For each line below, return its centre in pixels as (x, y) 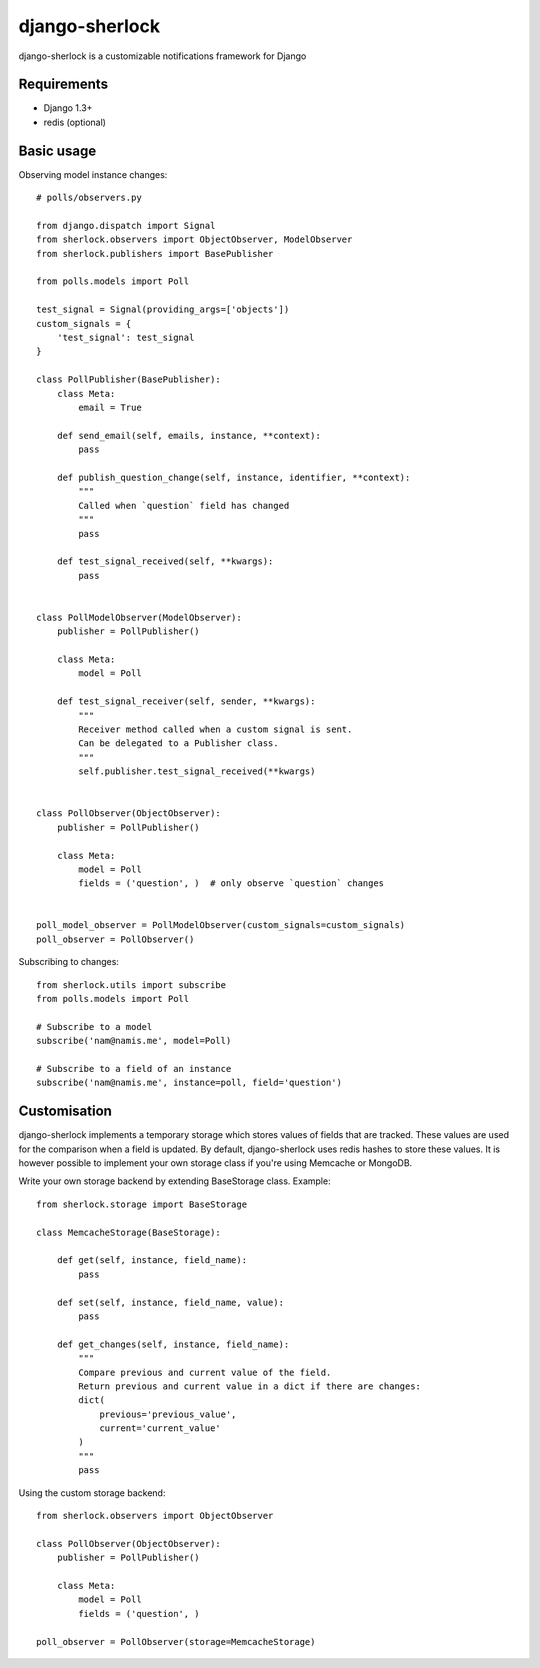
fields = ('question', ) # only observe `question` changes (231, 883)
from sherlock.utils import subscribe (131, 984)
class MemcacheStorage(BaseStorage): (129, 1232)
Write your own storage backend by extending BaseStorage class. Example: (174, 1181)
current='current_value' (160, 1428)
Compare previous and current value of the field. (205, 1372)
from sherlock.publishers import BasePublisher (155, 253)
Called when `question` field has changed (184, 505)
